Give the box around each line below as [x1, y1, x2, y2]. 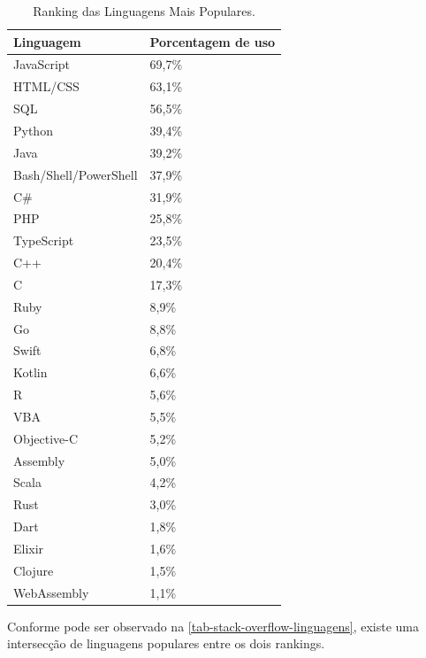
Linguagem [13, 32, 81, 50]
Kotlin [13, 363, 48, 382]
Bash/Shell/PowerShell [13, 165, 138, 183]
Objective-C [13, 429, 79, 447]
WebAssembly [13, 583, 89, 601]
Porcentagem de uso [149, 32, 276, 50]
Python [13, 120, 53, 139]
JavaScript [13, 55, 71, 74]
